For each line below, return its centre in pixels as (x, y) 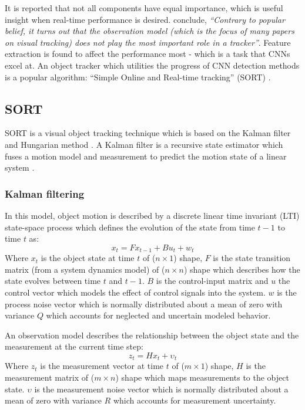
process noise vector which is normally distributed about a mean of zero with (144, 304)
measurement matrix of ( (50, 377)
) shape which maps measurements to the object (202, 377)
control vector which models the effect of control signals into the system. (135, 292)
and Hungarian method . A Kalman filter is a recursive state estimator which (144, 144)
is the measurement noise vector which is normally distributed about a (161, 389)
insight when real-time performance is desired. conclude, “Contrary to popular (145, 19)
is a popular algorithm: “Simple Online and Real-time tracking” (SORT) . (138, 77)
